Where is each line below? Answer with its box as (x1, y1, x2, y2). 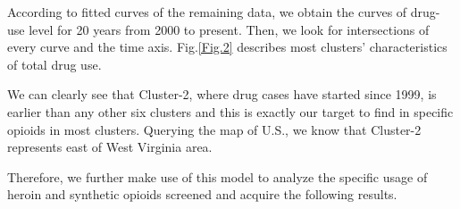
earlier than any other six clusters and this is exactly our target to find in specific (7, 102, 454, 121)
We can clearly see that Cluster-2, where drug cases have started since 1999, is (7, 85, 437, 104)
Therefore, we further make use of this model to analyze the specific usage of (7, 167, 428, 186)
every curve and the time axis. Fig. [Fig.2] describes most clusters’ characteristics (7, 38, 447, 56)
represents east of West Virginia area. (7, 138, 213, 156)
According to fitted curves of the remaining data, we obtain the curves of (7, 3, 407, 21)
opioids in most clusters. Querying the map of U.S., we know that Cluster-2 (7, 120, 422, 138)
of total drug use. (7, 54, 102, 73)
